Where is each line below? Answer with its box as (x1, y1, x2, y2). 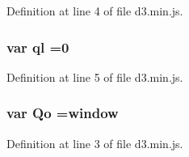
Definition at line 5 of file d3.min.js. (6, 68, 183, 85)
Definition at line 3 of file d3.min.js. (6, 134, 183, 151)
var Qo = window (6, 103, 119, 123)
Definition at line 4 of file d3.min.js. (6, 2, 183, 19)
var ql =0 (6, 36, 69, 57)
